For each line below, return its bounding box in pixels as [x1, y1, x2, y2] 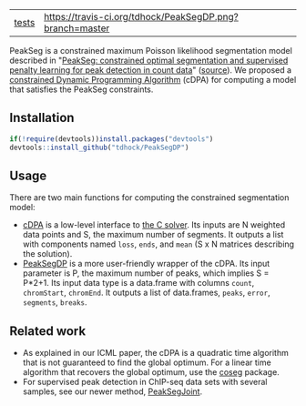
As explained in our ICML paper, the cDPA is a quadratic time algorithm [22, 348, 289, 359]
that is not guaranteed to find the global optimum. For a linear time [22, 357, 271, 368]
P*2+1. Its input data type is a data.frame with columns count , [22, 278, 255, 289]
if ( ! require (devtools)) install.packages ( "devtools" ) [9, 134, 214, 144]
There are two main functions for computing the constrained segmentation [9, 192, 290, 203]
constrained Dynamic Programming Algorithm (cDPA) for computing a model [9, 75, 297, 85]
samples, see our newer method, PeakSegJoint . [22, 386, 203, 397]
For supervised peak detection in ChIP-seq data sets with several [22, 377, 268, 388]
